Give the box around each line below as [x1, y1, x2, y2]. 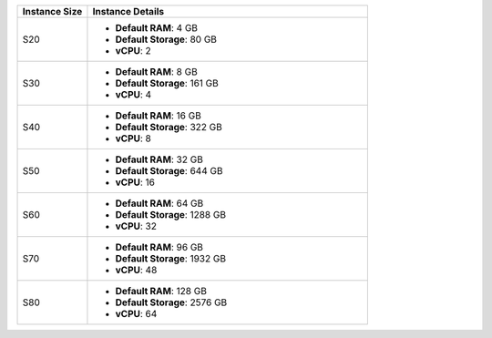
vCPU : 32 [115, 220, 157, 232]
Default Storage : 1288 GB [115, 209, 227, 220]
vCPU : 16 [115, 176, 155, 189]
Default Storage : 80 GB [115, 33, 218, 46]
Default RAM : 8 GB [115, 66, 198, 77]
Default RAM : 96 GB [115, 241, 204, 253]
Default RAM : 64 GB [115, 197, 204, 210]
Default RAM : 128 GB [115, 285, 207, 297]
